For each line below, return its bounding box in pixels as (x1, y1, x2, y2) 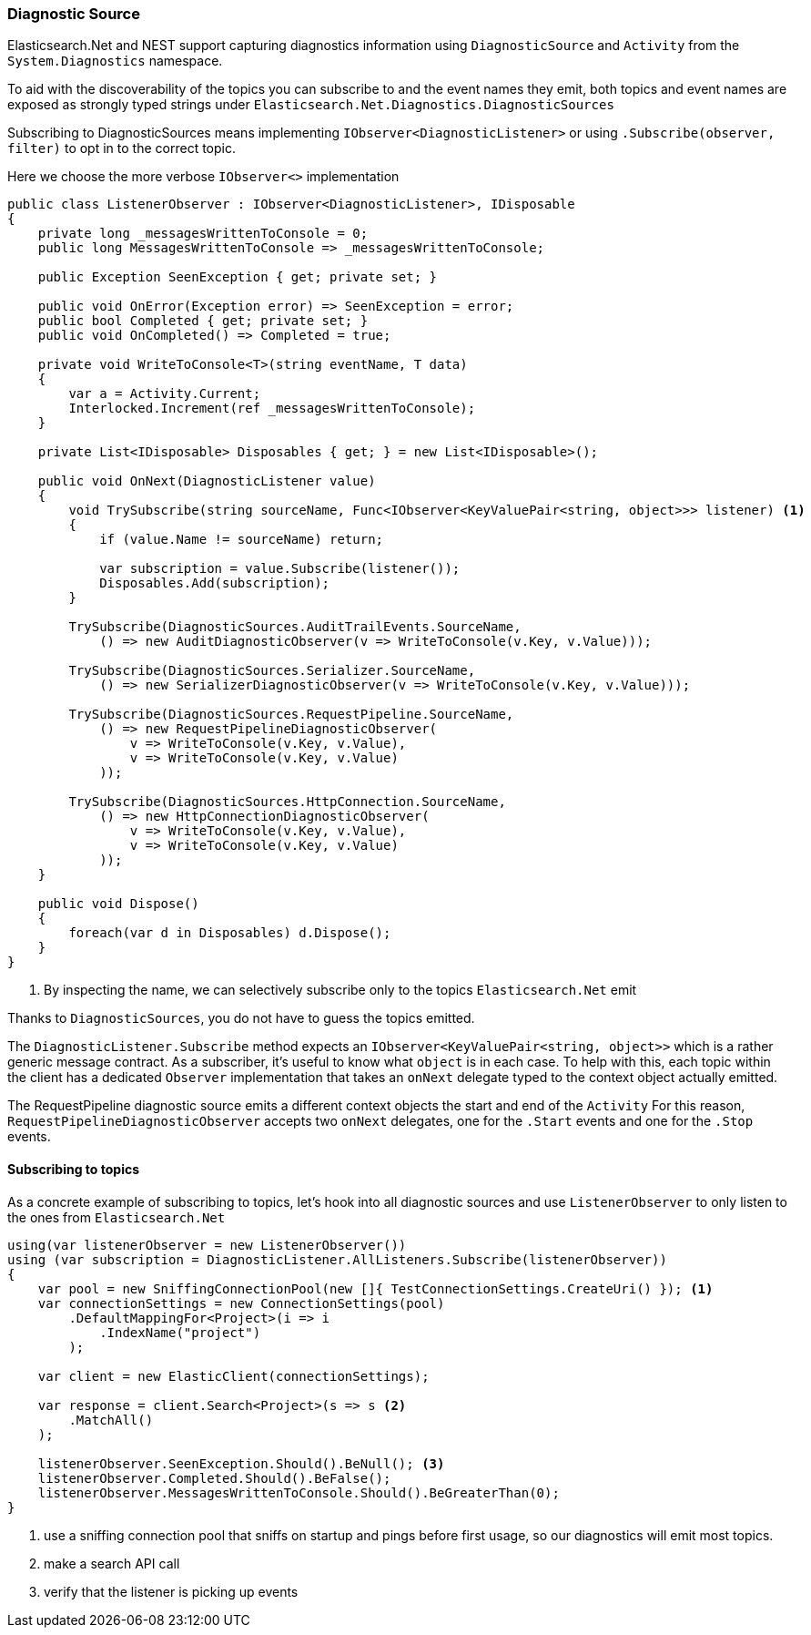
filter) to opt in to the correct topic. (7, 140, 236, 157)
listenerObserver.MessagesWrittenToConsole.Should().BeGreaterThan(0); (37, 1485, 560, 1500)
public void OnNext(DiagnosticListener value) (37, 474, 376, 489)
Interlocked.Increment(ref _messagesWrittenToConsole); (68, 401, 476, 416)
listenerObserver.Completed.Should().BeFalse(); (37, 1470, 391, 1486)
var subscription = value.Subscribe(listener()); (99, 561, 461, 577)
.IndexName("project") (99, 1324, 261, 1340)
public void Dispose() (37, 896, 199, 912)
